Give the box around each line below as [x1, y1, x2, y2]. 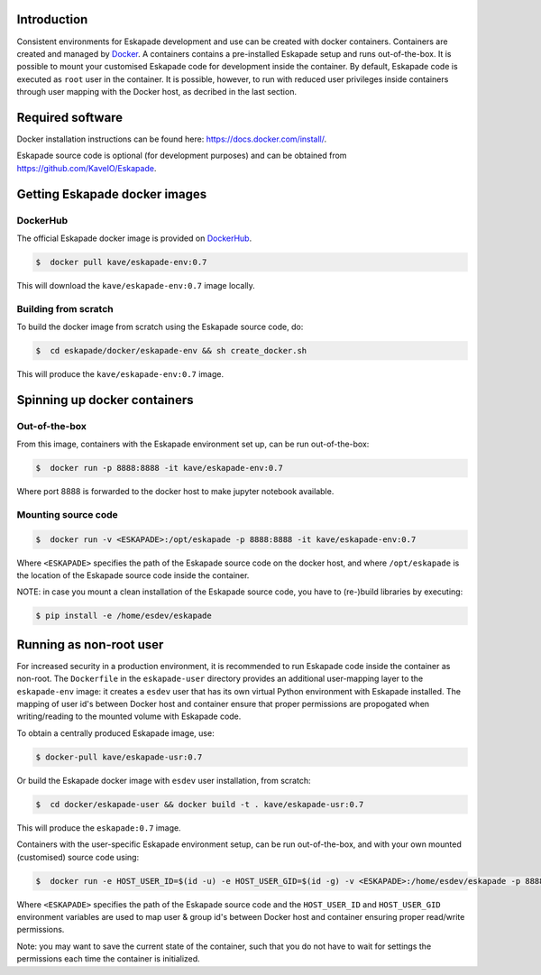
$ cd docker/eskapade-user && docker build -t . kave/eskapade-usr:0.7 [35, 799, 364, 809]
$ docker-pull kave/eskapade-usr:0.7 [35, 751, 203, 762]
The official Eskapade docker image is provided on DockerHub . [16, 233, 252, 244]
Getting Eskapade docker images [16, 186, 207, 202]
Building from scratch [16, 302, 114, 315]
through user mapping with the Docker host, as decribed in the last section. [16, 87, 298, 97]
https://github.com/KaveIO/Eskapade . [16, 162, 157, 173]
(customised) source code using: [16, 851, 140, 862]
